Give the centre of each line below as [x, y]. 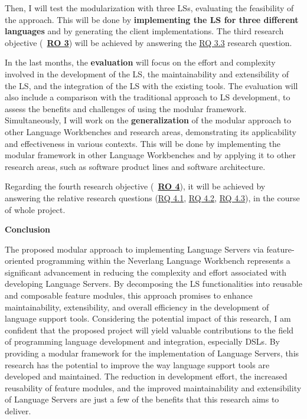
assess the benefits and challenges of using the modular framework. [126, 108]
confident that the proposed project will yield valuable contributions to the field [149, 330]
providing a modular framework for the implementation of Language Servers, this [152, 353]
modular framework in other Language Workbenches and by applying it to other [150, 155]
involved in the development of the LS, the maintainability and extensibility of [147, 73]
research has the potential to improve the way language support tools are [137, 364]
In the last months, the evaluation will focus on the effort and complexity [140, 62]
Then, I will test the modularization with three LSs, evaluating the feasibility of [149, 8]
